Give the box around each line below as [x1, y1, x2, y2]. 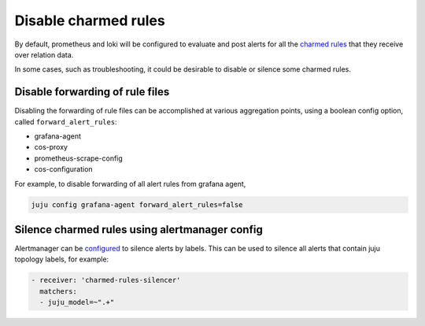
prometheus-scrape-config [34, 154, 124, 163]
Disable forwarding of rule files [14, 85, 170, 98]
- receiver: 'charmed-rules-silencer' [31, 276, 181, 285]
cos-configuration [34, 165, 94, 174]
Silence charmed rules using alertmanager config [14, 223, 263, 236]
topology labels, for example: [14, 254, 109, 264]
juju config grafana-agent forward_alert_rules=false [31, 200, 243, 209]
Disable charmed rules [14, 12, 165, 29]
